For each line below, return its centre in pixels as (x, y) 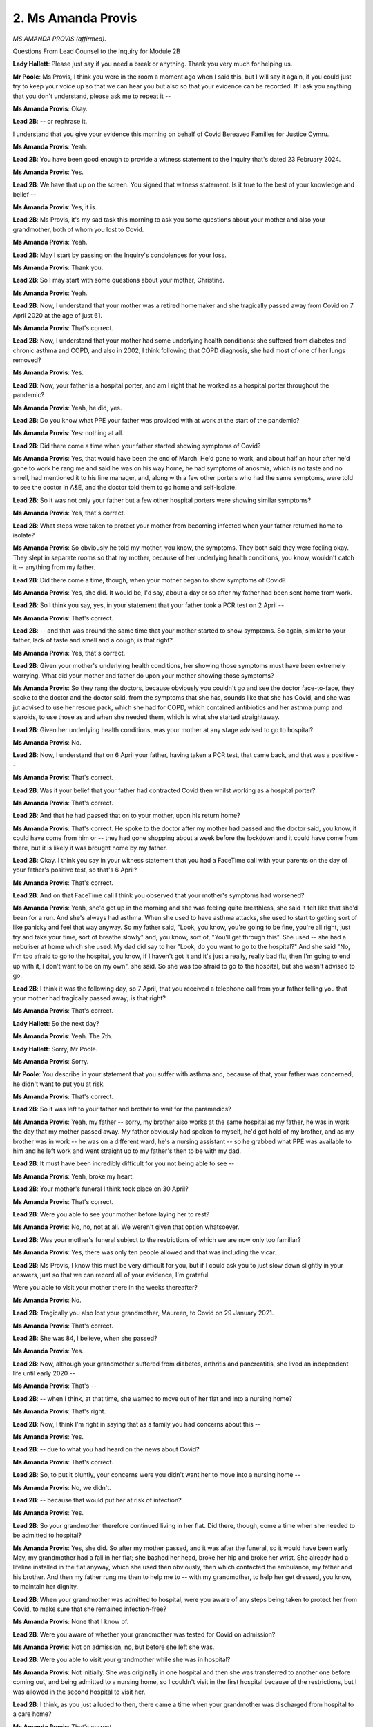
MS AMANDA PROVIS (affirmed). (60, 39)
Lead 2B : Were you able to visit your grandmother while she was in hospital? (122, 1660)
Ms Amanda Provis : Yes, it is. (55, 207)
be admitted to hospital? (47, 1535)
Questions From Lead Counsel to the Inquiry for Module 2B (97, 51)
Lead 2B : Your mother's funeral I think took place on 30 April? (101, 1189)
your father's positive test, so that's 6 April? (75, 870)
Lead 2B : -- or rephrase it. (50, 122)
